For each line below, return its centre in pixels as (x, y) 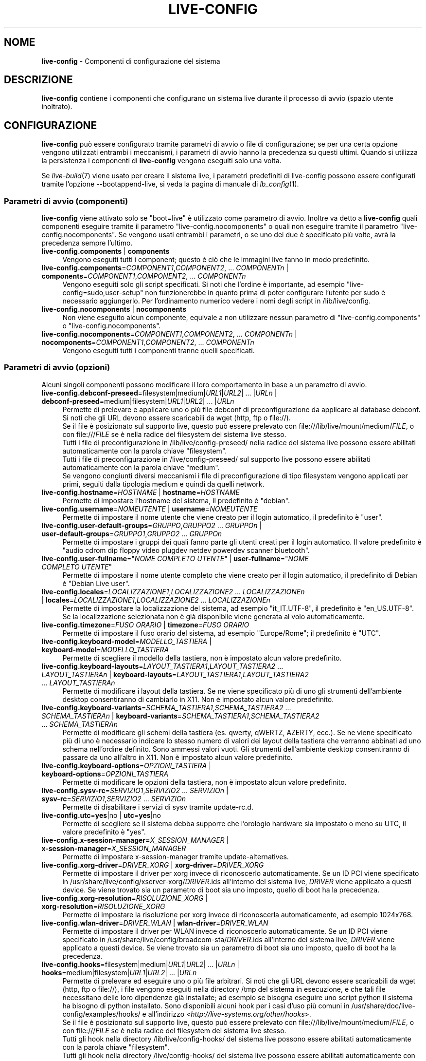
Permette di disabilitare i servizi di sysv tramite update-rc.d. (158, 807)
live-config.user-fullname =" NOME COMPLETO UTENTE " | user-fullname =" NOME (175, 558)
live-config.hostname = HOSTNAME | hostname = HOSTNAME (141, 492)
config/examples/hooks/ (101, 1014)
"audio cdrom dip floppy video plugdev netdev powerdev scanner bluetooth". (186, 550)
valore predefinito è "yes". (104, 832)
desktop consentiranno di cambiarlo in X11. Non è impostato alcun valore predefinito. (198, 699)
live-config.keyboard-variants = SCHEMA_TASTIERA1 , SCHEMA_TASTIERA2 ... (166, 707)
